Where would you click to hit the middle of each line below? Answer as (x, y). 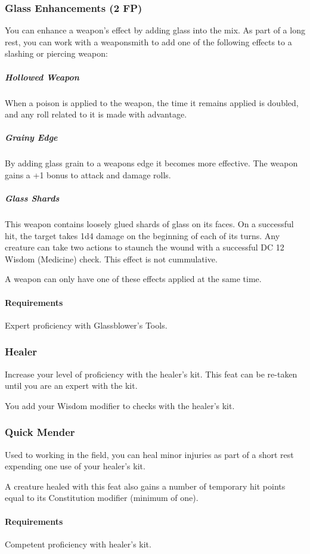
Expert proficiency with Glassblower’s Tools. (86, 325)
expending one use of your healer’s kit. (75, 466)
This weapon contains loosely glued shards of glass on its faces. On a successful (149, 224)
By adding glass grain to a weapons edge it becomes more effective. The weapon (151, 163)
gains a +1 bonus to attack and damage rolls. (88, 174)
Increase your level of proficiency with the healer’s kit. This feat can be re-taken (151, 374)
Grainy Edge (31, 137)
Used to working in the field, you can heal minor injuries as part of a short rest (149, 454)
